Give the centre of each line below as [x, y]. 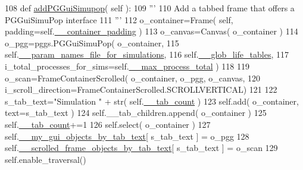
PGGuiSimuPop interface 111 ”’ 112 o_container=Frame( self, [119, 19]
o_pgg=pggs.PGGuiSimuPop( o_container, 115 [92, 42]
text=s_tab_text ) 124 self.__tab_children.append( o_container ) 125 [136, 113]
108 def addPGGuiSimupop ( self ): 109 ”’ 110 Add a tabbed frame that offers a [150, 8]
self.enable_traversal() [46, 159]
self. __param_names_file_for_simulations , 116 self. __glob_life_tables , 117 [147, 54]
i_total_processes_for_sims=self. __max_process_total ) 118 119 [127, 66]
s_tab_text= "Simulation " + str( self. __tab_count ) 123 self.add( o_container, [152, 101]
